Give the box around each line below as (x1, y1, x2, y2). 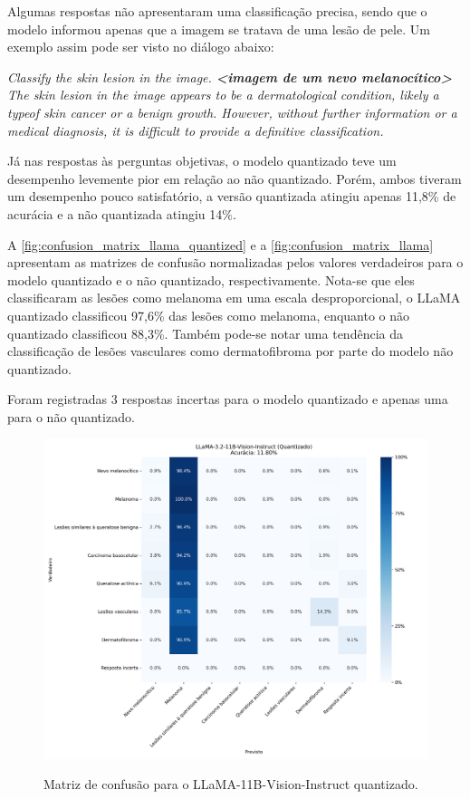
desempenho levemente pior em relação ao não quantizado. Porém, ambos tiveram (7, 168, 462, 188)
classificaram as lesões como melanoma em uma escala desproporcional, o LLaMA (7, 288, 461, 307)
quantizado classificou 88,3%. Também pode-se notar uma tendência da (7, 323, 403, 342)
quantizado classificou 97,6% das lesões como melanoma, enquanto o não (7, 305, 410, 324)
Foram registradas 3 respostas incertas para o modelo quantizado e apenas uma (7, 390, 448, 409)
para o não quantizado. (7, 407, 135, 426)
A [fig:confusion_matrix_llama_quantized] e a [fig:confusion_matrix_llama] (7, 235, 434, 254)
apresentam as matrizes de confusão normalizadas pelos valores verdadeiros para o (7, 253, 464, 272)
